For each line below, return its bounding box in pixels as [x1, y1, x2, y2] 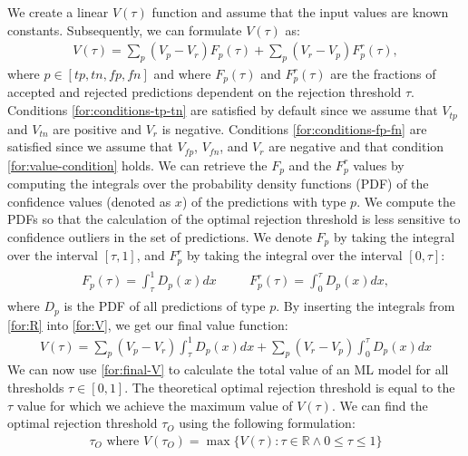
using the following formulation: [179, 413, 356, 432]
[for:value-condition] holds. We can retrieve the [7, 155, 268, 174]
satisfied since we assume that [7, 137, 173, 156]
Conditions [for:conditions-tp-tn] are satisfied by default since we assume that [7, 101, 438, 120]
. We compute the [356, 191, 456, 210]
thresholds [7, 378, 64, 397]
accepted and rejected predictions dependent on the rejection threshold [7, 82, 402, 102]
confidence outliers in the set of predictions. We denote [7, 227, 312, 246]
